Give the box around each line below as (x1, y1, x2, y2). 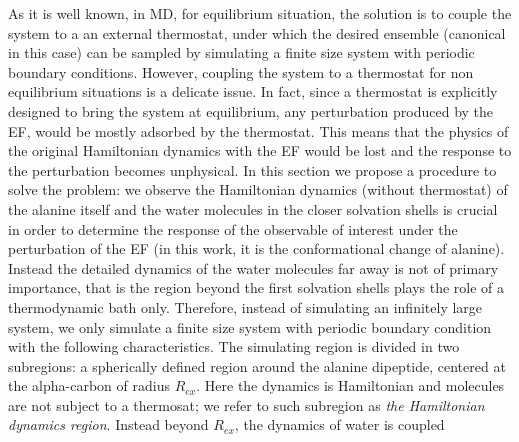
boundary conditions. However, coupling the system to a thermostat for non (8, 61, 474, 82)
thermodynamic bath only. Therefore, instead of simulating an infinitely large (8, 296, 483, 317)
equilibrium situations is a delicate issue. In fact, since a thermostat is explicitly (8, 81, 498, 102)
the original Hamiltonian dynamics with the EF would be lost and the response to (8, 140, 512, 161)
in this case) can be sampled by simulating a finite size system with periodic (8, 42, 475, 63)
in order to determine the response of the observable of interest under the (8, 218, 458, 239)
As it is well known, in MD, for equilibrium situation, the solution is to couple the (8, 3, 512, 23)
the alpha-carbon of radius (8, 375, 170, 396)
